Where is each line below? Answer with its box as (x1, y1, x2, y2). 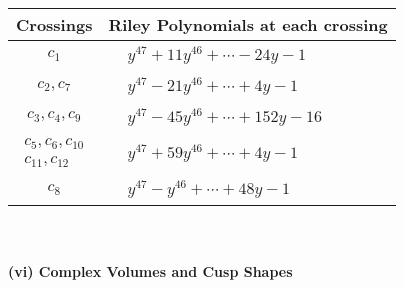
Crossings (16, 13, 93, 36)
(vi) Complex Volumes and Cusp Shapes (8, 260, 293, 281)
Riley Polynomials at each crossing (108, 13, 388, 36)
